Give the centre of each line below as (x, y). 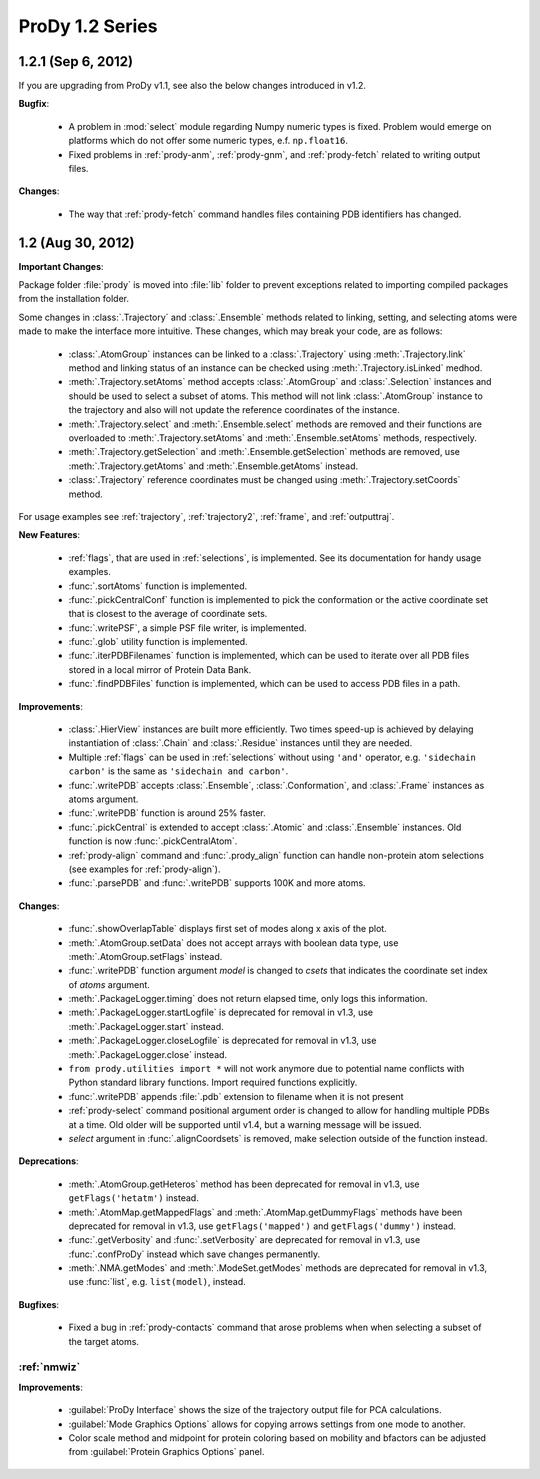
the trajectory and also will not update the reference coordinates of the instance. (234, 410)
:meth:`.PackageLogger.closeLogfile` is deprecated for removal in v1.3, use (222, 1041)
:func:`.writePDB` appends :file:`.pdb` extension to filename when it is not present (236, 1096)
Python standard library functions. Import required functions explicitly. (213, 1082)
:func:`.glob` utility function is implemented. (158, 642)
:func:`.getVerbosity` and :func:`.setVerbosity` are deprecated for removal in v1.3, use (244, 1240)
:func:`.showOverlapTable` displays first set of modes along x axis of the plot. (227, 929)
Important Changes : (61, 266)
